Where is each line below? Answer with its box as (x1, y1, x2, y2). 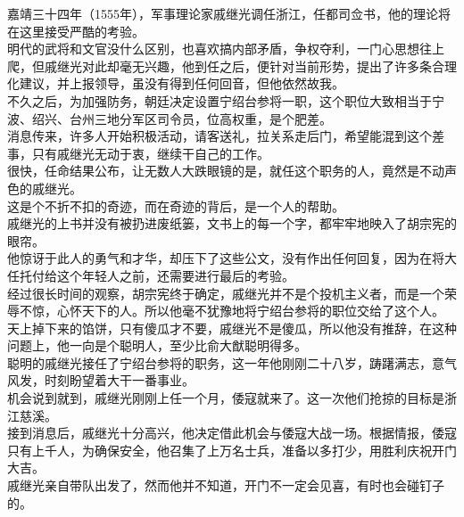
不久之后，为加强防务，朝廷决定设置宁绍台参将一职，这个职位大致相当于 (7, 91, 432, 110)
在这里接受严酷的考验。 (7, 21, 145, 40)
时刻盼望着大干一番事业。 (44, 371, 195, 390)
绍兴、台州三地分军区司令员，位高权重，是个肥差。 (31, 109, 332, 127)
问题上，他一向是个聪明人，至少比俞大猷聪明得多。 (7, 336, 307, 355)
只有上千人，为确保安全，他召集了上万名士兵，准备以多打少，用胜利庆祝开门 (7, 440, 457, 459)
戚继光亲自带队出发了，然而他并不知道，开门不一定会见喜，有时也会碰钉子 (7, 476, 444, 495)
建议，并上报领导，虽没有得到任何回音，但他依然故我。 (19, 74, 344, 93)
